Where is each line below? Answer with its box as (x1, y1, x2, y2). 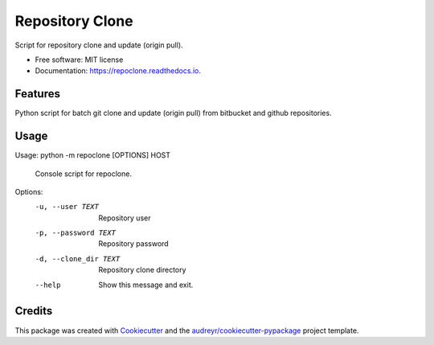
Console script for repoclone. (35, 169, 133, 179)
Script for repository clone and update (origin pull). (14, 40, 184, 50)
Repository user (98, 213, 151, 223)
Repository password (98, 239, 169, 248)
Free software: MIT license (35, 55, 124, 64)
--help (35, 280, 61, 290)
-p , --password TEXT (35, 228, 117, 237)
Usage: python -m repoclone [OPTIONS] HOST (14, 150, 171, 160)
